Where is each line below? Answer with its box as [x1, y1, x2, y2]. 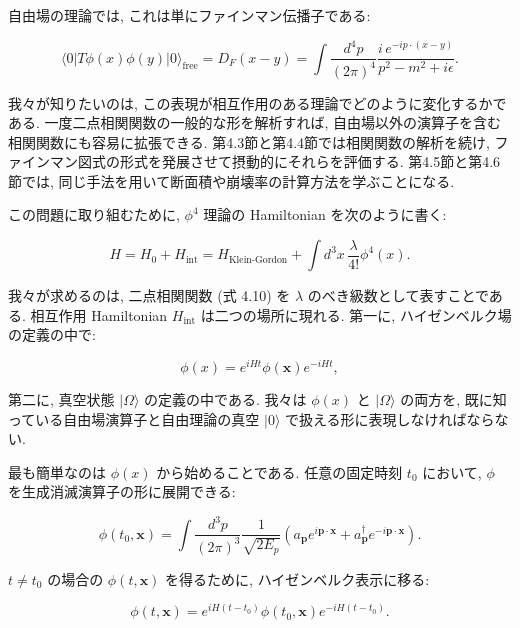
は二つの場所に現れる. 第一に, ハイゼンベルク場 [200, 304, 512, 325]
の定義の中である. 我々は [144, 388, 307, 409]
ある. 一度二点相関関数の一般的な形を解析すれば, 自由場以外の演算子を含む [8, 112, 502, 133]
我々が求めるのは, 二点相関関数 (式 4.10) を [8, 285, 291, 306]
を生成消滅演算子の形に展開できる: [8, 481, 236, 502]
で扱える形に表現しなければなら [284, 408, 495, 429]
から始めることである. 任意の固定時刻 [156, 461, 403, 482]
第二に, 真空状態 [8, 388, 115, 409]
